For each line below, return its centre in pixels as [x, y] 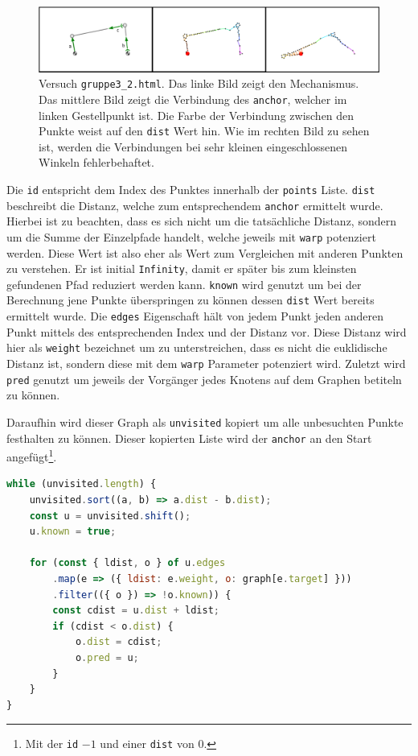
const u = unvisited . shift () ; [110, 516]
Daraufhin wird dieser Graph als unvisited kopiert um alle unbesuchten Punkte [205, 421]
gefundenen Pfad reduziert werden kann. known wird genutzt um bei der [184, 284]
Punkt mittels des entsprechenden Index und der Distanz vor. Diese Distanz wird [207, 331]
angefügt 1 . [32, 455]
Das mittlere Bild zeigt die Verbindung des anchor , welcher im [193, 99]
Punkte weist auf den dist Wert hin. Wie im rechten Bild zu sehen [204, 131]
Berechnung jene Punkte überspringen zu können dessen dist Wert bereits [191, 300]
